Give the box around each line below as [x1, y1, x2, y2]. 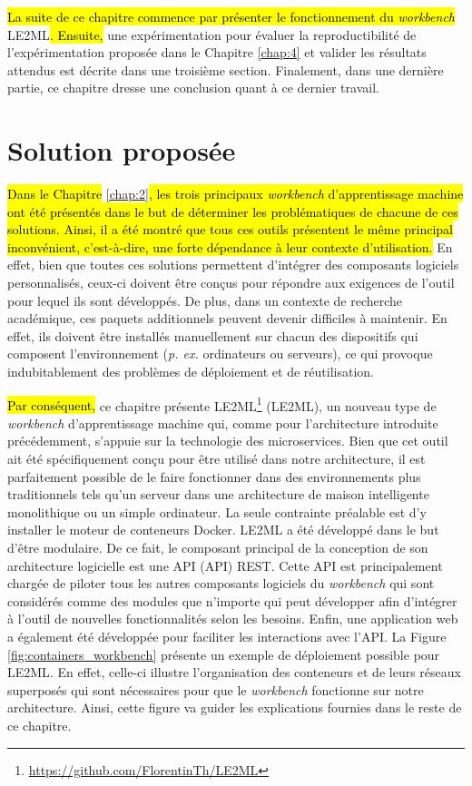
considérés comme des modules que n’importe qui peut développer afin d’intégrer [7, 591, 457, 610]
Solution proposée [7, 132, 236, 169]
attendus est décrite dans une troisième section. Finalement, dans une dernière [7, 60, 444, 79]
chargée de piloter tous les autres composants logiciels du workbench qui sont [7, 574, 435, 593]
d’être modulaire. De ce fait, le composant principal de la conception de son [7, 538, 428, 557]
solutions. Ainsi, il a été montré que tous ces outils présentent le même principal [7, 220, 453, 239]
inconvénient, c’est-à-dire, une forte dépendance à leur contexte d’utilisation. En [7, 237, 453, 256]
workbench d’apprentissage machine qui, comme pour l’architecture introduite [7, 413, 438, 432]
